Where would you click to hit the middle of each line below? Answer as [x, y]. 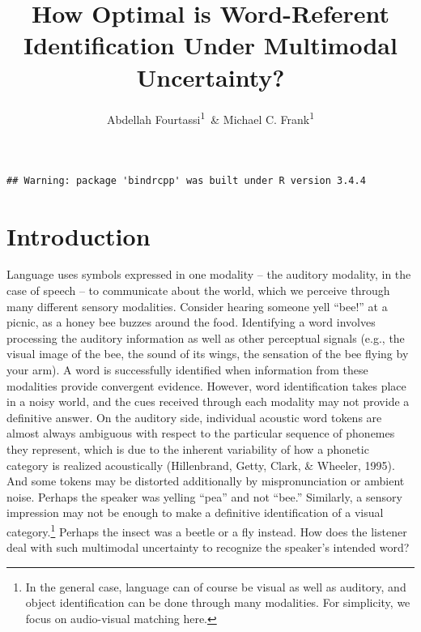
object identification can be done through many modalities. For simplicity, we [218, 602]
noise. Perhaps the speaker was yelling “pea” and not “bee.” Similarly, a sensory [204, 496]
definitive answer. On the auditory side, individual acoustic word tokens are [194, 417]
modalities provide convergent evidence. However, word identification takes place [206, 385]
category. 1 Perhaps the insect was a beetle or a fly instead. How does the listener [207, 530]
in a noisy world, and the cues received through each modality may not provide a [208, 401]
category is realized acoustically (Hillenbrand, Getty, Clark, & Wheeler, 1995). [201, 465]
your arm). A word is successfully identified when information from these [187, 370]
